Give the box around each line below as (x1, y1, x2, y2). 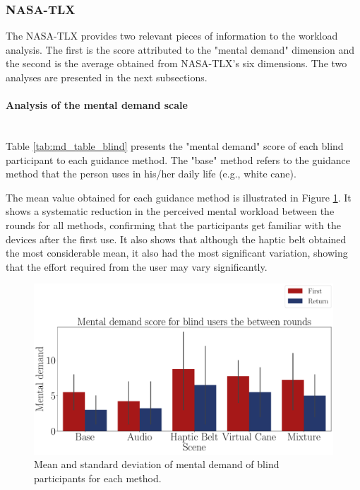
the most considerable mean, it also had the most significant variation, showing (6, 245, 348, 260)
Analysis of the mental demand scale (6, 98, 188, 112)
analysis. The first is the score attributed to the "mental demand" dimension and (6, 42, 355, 57)
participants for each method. (34, 470, 162, 485)
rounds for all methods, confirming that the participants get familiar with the (6, 217, 341, 232)
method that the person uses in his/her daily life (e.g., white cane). (6, 166, 296, 181)
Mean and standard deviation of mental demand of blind (34, 457, 280, 472)
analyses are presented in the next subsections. (6, 70, 208, 84)
